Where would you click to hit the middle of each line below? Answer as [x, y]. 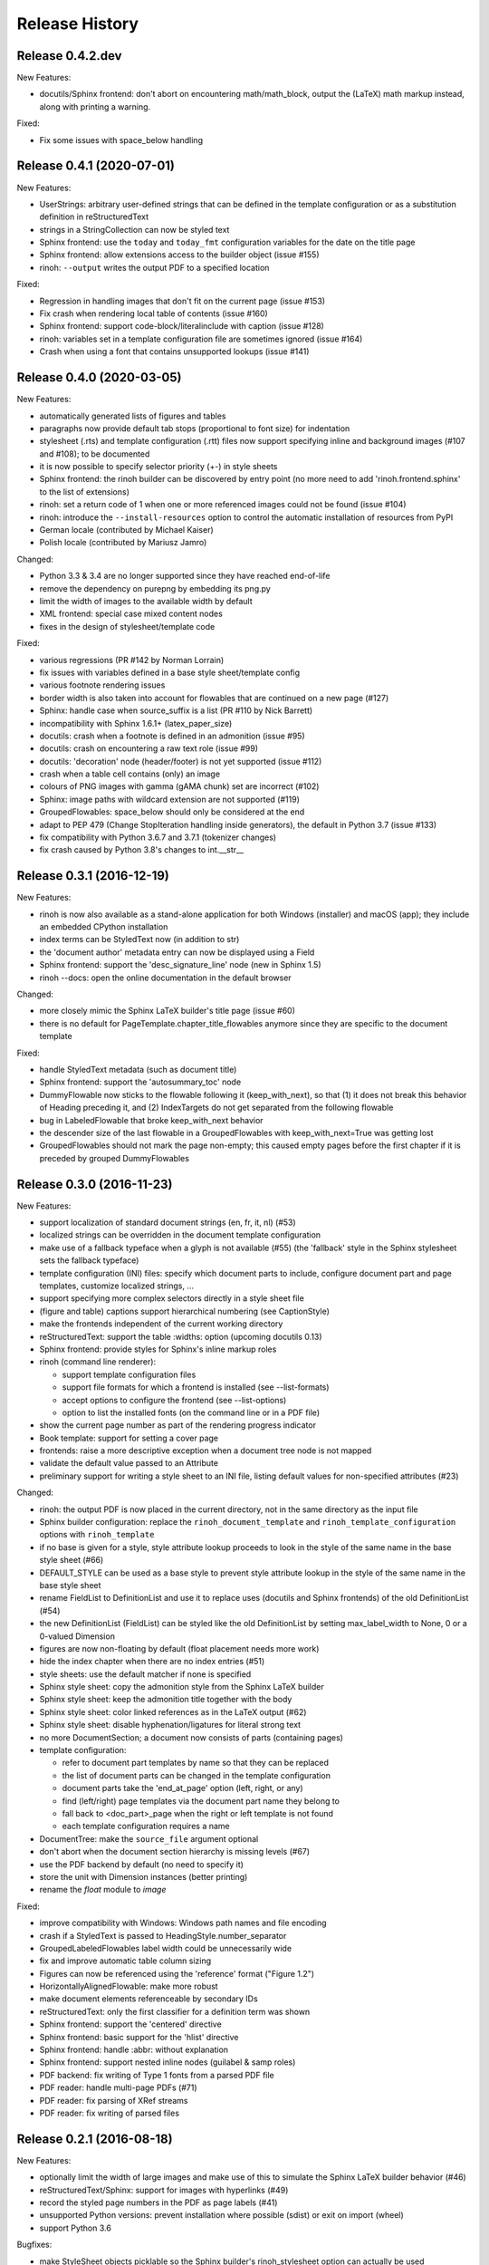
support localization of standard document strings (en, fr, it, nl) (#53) [168, 1222]
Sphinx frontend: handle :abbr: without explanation [134, 2050]
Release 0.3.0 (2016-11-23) [95, 1184]
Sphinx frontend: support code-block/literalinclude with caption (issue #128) [182, 326]
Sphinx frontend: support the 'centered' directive [130, 2024]
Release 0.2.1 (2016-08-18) [95, 2139]
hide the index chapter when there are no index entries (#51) [152, 1662]
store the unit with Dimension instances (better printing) [144, 1876]
